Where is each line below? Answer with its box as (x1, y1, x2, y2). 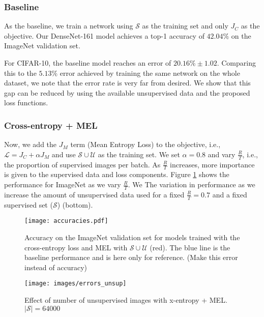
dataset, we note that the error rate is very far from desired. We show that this (4, 77, 251, 88)
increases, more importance (170, 159, 255, 169)
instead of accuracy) (24, 262, 87, 272)
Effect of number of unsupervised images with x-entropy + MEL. (24, 294, 227, 305)
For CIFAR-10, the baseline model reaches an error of (4, 57, 171, 68)
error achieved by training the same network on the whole (60, 67, 240, 78)
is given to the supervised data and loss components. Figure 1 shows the (4, 169, 229, 180)
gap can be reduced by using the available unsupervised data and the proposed (4, 87, 250, 98)
